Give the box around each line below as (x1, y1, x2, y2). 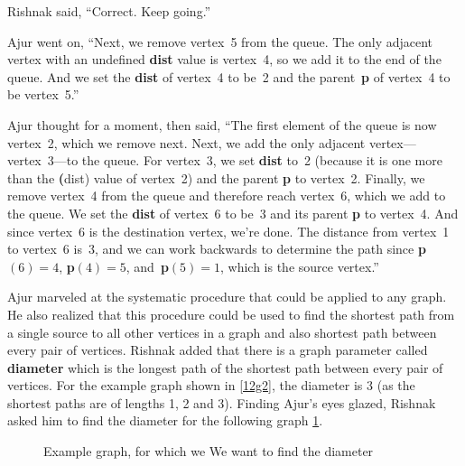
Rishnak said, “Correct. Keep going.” (7, 2, 211, 20)
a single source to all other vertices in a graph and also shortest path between (7, 322, 437, 341)
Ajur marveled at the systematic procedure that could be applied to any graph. (7, 287, 447, 306)
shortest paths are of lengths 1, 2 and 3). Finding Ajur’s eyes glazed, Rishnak (7, 393, 436, 412)
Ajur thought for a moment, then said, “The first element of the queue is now (7, 115, 437, 134)
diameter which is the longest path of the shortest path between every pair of (7, 358, 443, 377)
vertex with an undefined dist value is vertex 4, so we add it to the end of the (7, 50, 442, 69)
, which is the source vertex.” (219, 256, 379, 275)
